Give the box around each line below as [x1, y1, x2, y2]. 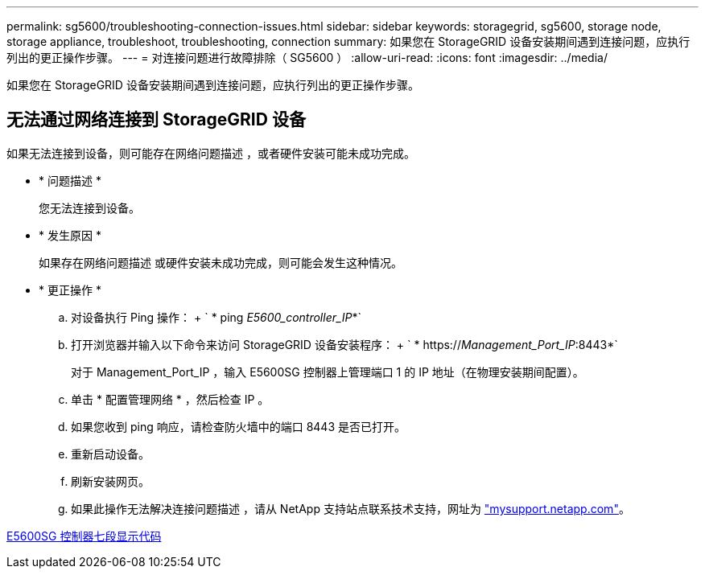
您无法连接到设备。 [39, 200, 140, 215]
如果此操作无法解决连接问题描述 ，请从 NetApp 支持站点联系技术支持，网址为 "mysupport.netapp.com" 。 [71, 501, 630, 515]
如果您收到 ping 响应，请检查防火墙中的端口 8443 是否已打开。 [71, 419, 406, 433]
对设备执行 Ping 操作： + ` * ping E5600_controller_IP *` [71, 310, 362, 324]
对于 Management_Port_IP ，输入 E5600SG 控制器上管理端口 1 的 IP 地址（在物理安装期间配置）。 [71, 364, 584, 379]
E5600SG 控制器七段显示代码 [6, 528, 162, 543]
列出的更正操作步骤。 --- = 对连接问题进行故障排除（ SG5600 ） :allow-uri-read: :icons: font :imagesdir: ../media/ [6, 51, 608, 64]
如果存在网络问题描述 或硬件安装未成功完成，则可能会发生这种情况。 [39, 255, 402, 269]
